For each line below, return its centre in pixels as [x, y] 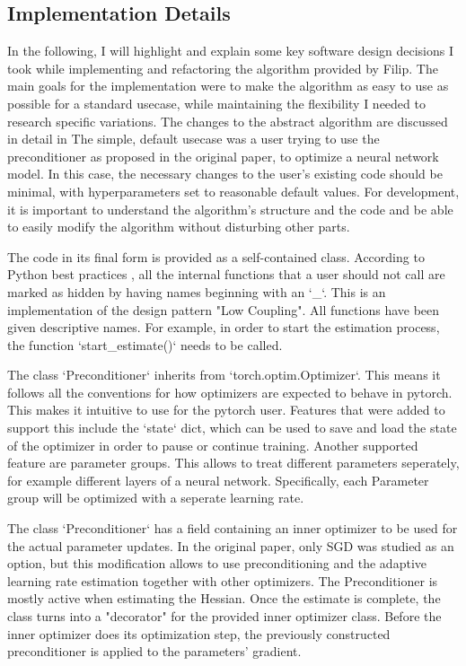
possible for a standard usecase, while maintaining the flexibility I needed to [216, 103]
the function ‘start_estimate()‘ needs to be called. [145, 344]
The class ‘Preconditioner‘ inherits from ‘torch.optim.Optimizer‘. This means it [224, 375]
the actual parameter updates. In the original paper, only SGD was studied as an [231, 545]
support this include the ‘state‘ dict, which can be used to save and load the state [232, 428]
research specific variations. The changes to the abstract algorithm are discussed [228, 121]
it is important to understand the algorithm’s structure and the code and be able [230, 209]
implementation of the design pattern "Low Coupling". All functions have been [224, 309]
